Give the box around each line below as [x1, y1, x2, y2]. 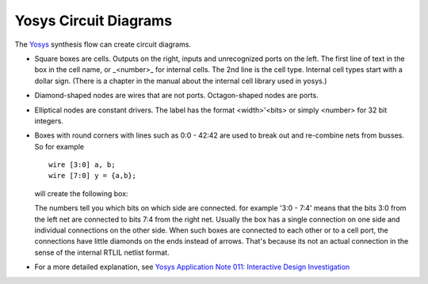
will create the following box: [34, 188, 128, 198]
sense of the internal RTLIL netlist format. [34, 248, 170, 257]
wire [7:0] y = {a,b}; [48, 171, 137, 180]
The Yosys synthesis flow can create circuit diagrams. [14, 40, 192, 49]
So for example [34, 142, 85, 151]
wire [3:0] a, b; [48, 161, 116, 169]
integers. [34, 115, 63, 126]
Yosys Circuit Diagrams [14, 12, 173, 29]
